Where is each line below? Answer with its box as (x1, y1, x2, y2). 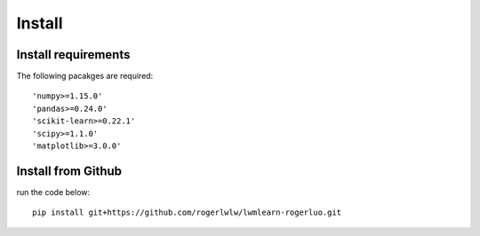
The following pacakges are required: (16, 71, 154, 82)
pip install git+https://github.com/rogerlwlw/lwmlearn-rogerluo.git (32, 208, 342, 217)
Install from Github (16, 163, 123, 178)
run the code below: (16, 186, 91, 197)
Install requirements (16, 47, 131, 62)
